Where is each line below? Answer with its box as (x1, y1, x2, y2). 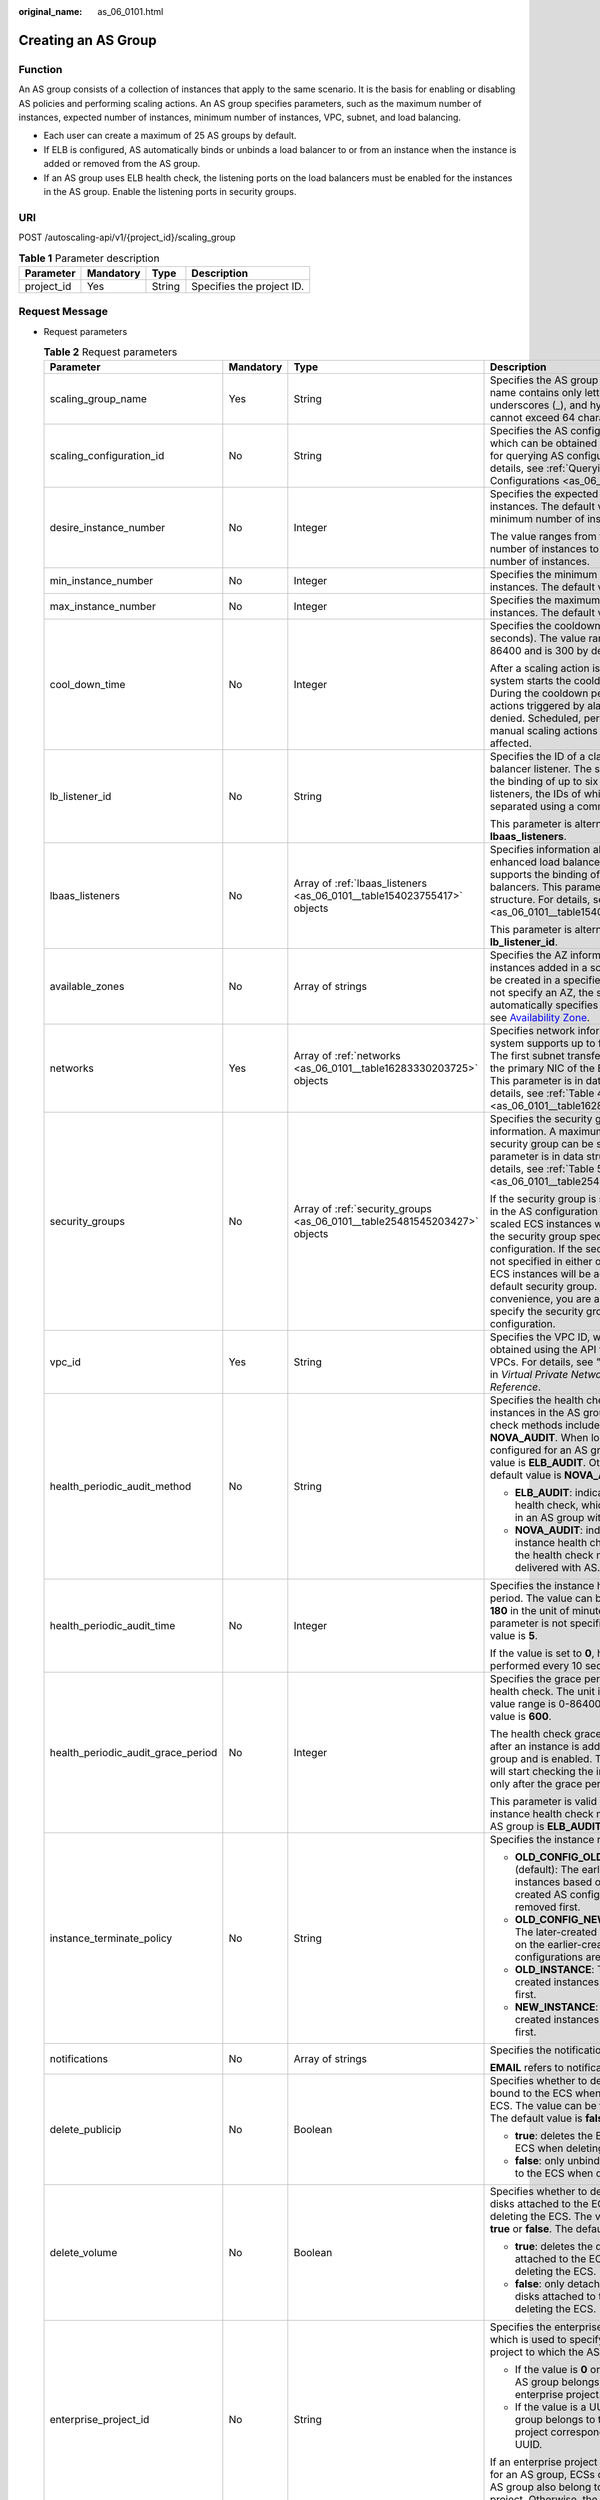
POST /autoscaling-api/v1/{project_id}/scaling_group (18, 231, 236, 244)
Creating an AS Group (18, 31, 157, 49)
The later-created (514, 1925, 598, 1939)
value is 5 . (489, 1629, 539, 1643)
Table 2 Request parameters (43, 345, 178, 359)
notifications (49, 2052, 109, 2066)
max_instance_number (49, 600, 157, 614)
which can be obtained (489, 436, 598, 450)
